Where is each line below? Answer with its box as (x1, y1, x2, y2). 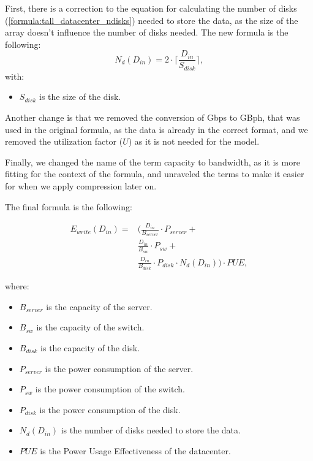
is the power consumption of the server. (45, 362, 194, 375)
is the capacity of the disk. (40, 341, 140, 354)
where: (5, 280, 29, 292)
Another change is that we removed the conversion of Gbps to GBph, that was (5, 111, 300, 124)
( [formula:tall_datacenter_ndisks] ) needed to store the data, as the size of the (5, 13, 298, 26)
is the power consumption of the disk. (39, 403, 181, 416)
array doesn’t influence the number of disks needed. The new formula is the (5, 26, 288, 39)
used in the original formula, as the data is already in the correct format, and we (5, 123, 308, 135)
